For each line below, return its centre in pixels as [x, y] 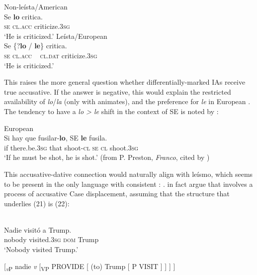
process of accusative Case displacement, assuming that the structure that [117, 194]
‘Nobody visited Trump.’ [41, 249]
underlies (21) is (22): [37, 203]
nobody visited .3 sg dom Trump [51, 239]
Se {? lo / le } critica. [36, 46]
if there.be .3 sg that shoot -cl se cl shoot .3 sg [71, 147]
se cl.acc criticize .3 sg [37, 26]
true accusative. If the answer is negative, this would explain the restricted [118, 91]
